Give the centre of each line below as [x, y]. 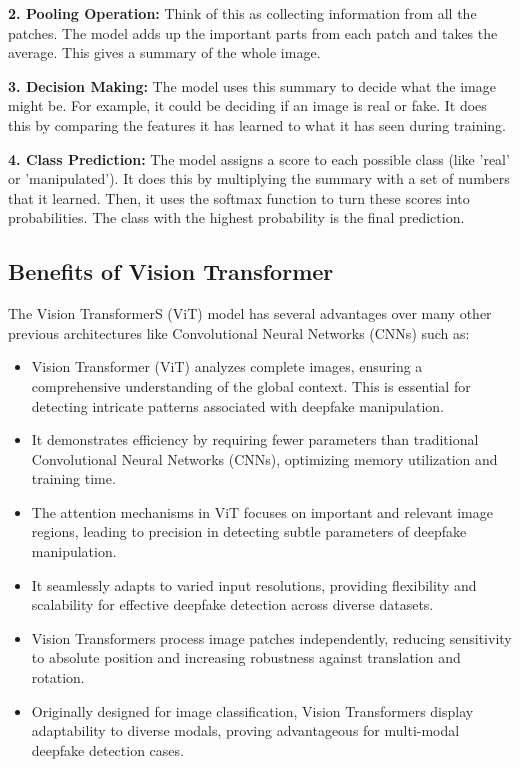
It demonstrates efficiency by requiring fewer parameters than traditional [255, 439]
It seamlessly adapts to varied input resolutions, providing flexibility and [254, 584]
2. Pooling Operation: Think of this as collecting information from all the [242, 13]
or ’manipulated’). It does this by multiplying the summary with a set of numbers [259, 178]
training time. [73, 478]
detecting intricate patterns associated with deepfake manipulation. [237, 405]
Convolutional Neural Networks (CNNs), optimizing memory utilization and [264, 458]
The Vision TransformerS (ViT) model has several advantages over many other [250, 313]
